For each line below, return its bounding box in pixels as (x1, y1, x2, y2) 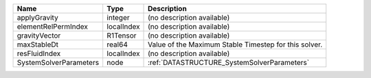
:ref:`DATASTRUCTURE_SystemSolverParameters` (148, 58, 309, 67)
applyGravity (16, 13, 58, 22)
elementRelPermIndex (16, 22, 89, 31)
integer (106, 13, 130, 22)
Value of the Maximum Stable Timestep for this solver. (148, 40, 323, 49)
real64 (106, 40, 128, 49)
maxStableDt (16, 40, 58, 49)
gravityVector (16, 31, 61, 40)
